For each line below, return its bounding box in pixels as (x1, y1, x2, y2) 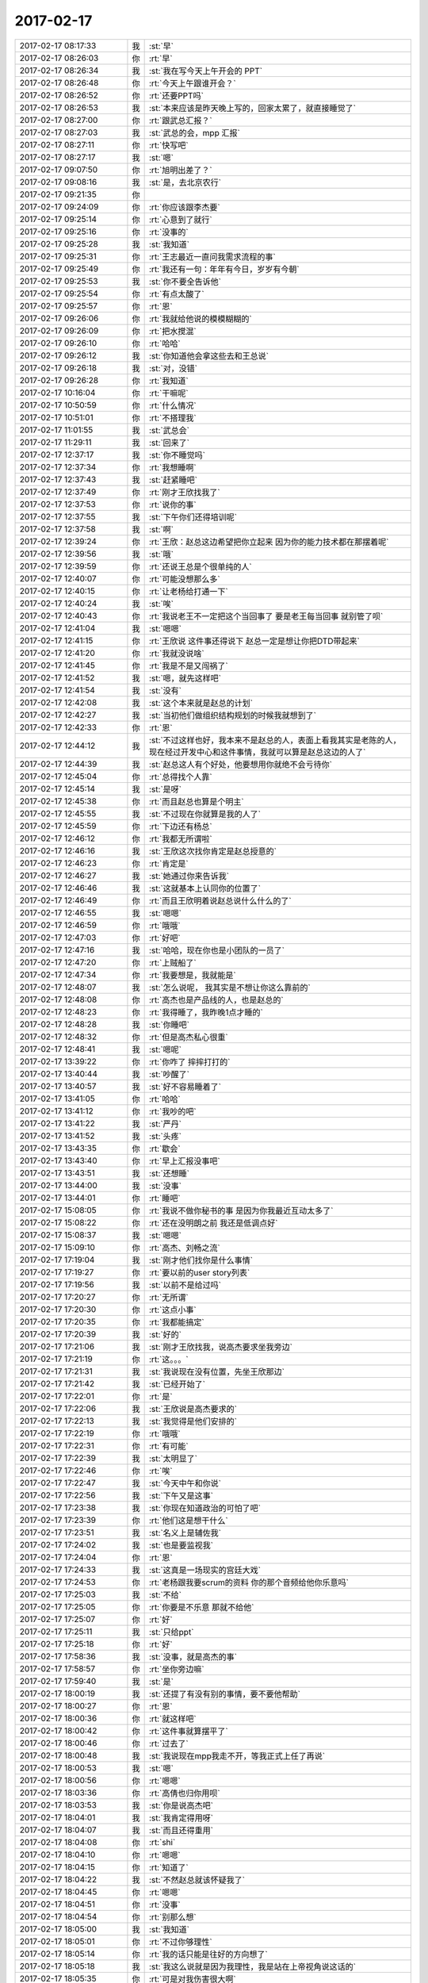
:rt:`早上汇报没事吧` (149, 1155, 221, 1166)
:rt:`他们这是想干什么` (149, 1515, 229, 1526)
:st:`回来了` (149, 437, 190, 448)
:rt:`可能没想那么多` (149, 573, 221, 585)
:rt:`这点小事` (149, 1304, 197, 1315)
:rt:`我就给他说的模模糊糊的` (149, 313, 253, 324)
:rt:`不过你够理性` (149, 1936, 213, 1947)
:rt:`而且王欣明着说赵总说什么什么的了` (149, 895, 292, 906)
